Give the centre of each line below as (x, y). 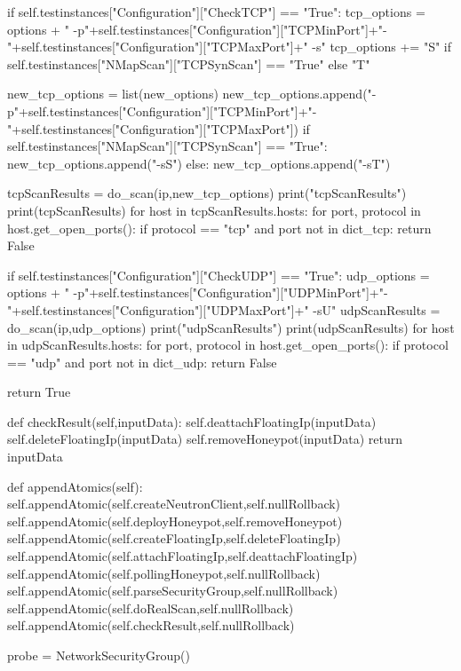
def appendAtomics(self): (75, 486)
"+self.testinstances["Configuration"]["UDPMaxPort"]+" (158, 309)
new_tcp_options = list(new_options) (113, 94)
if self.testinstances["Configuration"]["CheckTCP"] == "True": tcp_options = (216, 12)
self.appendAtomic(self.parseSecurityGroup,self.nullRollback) (173, 591)
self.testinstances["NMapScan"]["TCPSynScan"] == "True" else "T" (189, 63)
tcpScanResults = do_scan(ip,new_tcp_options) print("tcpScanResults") (207, 193)
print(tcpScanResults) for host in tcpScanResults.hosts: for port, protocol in (214, 210)
